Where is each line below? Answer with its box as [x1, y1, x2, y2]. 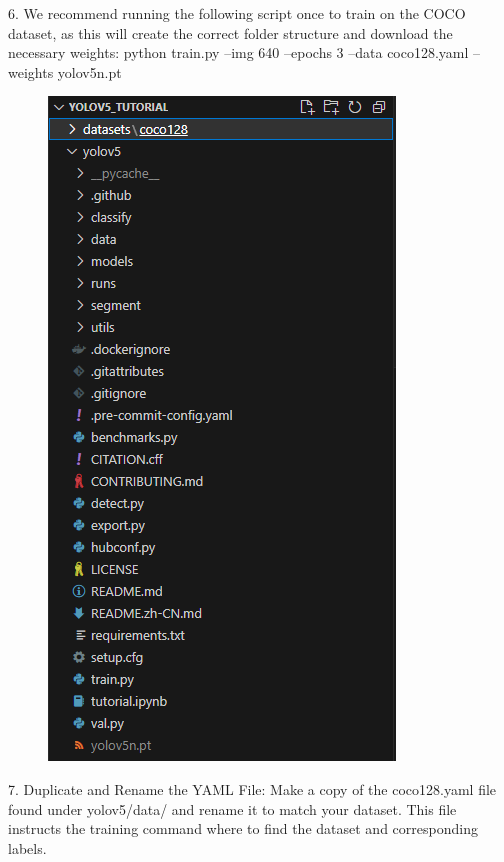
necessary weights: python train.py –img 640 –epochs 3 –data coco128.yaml [8, 42, 469, 63]
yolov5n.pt [57, 61, 122, 82]
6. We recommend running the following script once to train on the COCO [8, 3, 466, 23]
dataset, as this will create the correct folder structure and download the [8, 22, 453, 43]
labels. [8, 837, 47, 858]
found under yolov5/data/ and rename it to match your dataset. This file [8, 798, 457, 819]
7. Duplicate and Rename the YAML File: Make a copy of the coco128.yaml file [8, 778, 497, 799]
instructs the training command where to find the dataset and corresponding [8, 818, 478, 839]
